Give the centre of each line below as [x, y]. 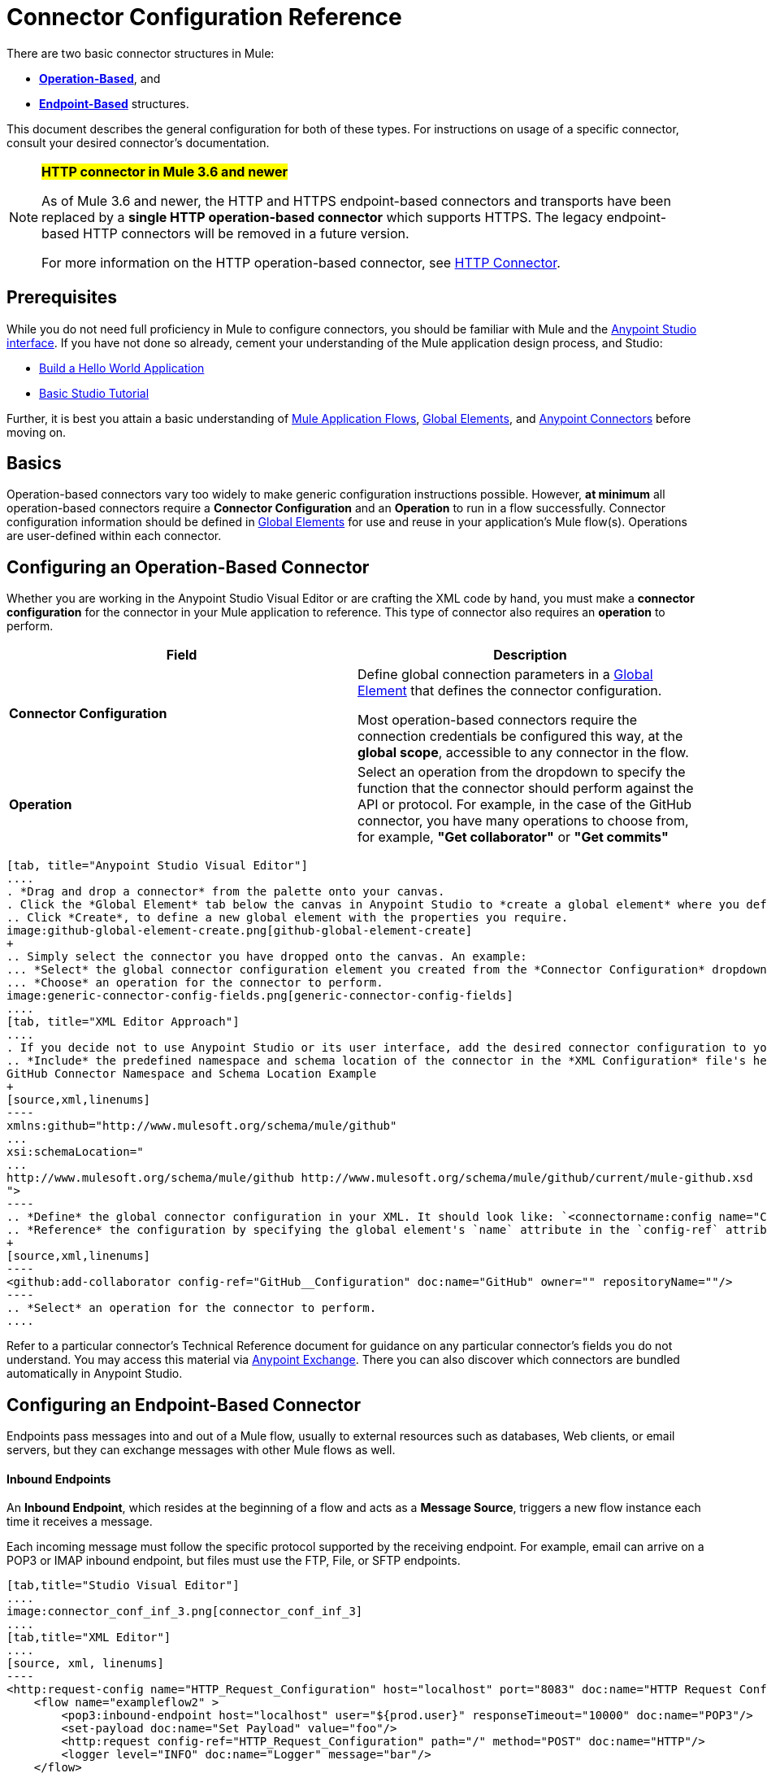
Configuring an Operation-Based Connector [188, 567]
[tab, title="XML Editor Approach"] [123, 1022]
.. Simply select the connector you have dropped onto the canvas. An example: [267, 957]
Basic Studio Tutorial [94, 393]
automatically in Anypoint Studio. [95, 1374]
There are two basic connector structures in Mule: [141, 53]
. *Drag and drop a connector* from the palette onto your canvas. [226, 892]
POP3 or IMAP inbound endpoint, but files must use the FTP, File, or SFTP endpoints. [234, 1561]
